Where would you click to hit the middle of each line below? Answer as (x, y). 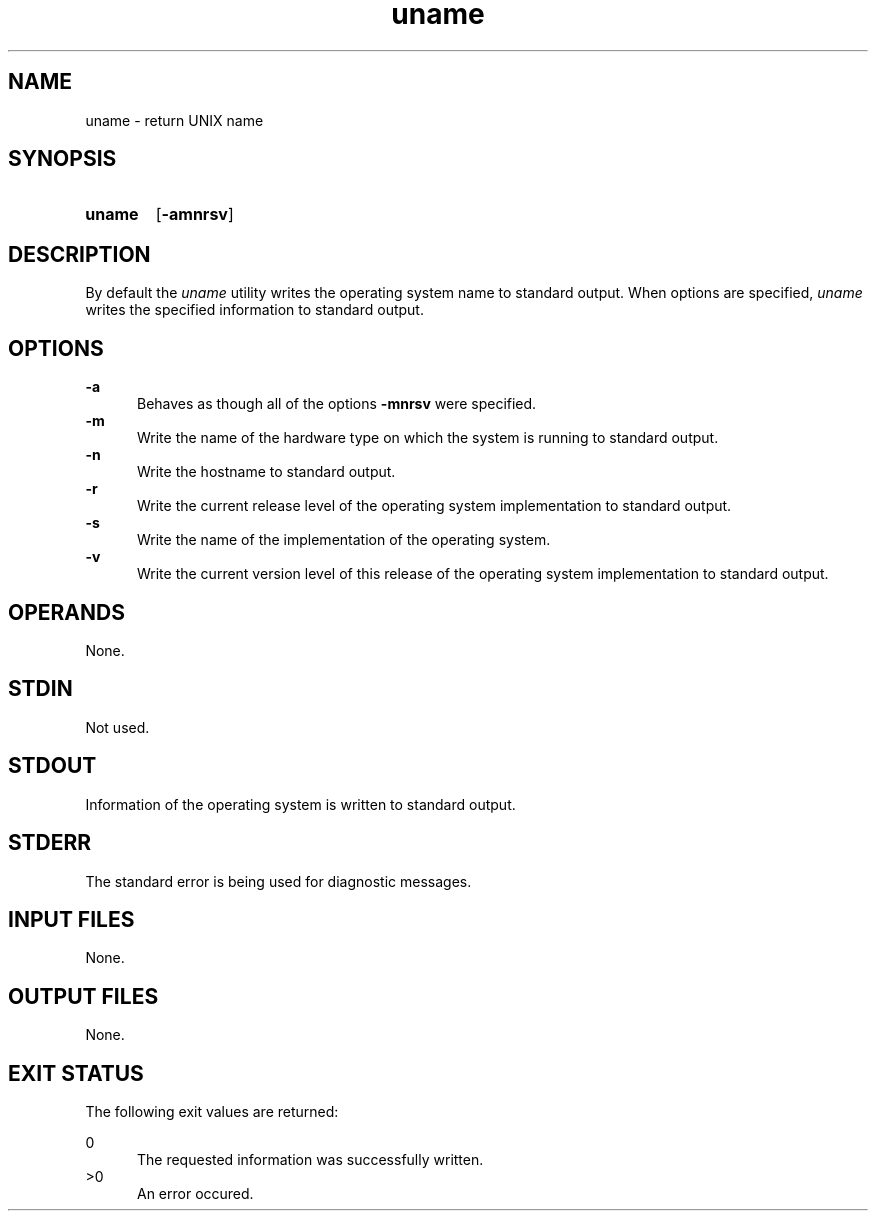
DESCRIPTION (79, 254)
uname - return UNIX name (174, 120)
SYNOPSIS (62, 159)
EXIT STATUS (76, 1073)
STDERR (50, 843)
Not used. (117, 727)
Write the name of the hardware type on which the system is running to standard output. (428, 438)
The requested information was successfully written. (310, 1160)
